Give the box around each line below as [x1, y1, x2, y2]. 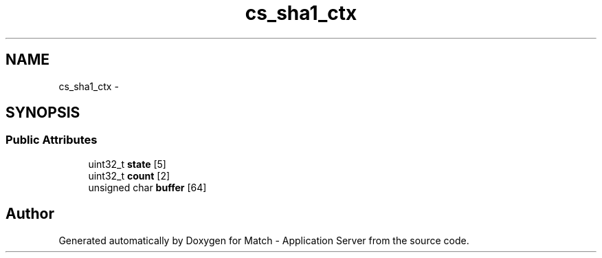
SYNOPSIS [5, 104, 80, 122]
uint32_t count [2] [88, 169, 170, 182]
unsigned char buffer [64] [88, 181, 207, 193]
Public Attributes [5, 133, 98, 147]
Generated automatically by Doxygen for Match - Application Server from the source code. [58, 234, 469, 246]
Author [5, 205, 54, 223]
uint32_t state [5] [88, 158, 166, 170]
